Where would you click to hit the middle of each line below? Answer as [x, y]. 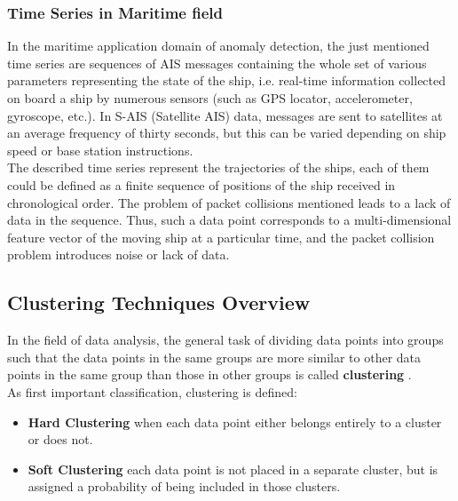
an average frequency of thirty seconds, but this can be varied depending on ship [227, 133]
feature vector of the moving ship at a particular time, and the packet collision [221, 237]
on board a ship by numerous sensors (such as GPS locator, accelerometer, [210, 98]
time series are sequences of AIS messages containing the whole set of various [217, 63]
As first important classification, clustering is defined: [152, 391]
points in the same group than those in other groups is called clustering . [209, 374]
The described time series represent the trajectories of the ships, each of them [218, 167]
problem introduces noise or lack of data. [118, 254]
